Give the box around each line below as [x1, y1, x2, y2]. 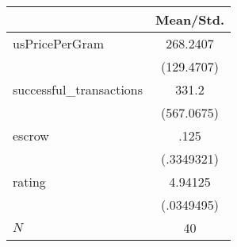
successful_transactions [13, 80, 143, 98]
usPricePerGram [13, 34, 105, 52]
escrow [13, 126, 49, 145]
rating [13, 172, 46, 191]
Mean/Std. [155, 10, 225, 29]
